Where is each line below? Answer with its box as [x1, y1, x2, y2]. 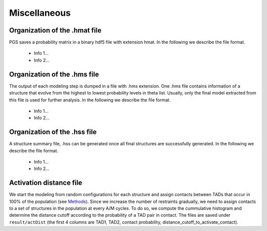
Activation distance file [9, 179, 83, 187]
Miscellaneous [9, 7, 71, 18]
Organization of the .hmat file [9, 26, 102, 34]
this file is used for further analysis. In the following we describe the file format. [9, 97, 171, 103]
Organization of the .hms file [9, 70, 99, 78]
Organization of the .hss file [9, 128, 97, 136]
